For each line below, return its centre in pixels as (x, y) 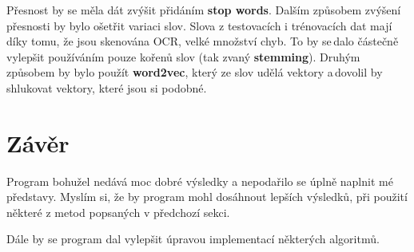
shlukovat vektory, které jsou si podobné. (107, 87)
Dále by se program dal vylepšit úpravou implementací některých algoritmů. (193, 239)
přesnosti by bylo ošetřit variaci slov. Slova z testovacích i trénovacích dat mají (199, 25)
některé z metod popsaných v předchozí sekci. (118, 212)
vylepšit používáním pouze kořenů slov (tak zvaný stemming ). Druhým (183, 56)
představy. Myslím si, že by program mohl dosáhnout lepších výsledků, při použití (207, 197)
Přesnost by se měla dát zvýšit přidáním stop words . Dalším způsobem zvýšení (204, 10)
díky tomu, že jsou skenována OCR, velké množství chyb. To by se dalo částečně (203, 41)
